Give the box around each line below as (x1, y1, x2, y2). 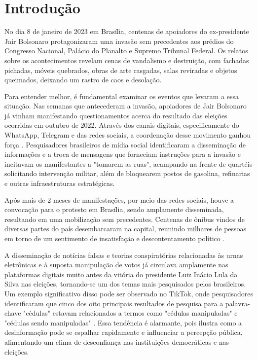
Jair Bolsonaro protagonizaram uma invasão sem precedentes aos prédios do (4, 36, 234, 46)
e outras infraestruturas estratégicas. (4, 178, 115, 188)
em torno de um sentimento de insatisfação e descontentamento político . (4, 233, 225, 243)
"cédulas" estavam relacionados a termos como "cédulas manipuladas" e (23, 308, 238, 318)
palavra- (225, 298, 250, 308)
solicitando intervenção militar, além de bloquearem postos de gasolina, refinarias (4, 168, 250, 179)
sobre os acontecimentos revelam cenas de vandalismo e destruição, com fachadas (4, 55, 249, 65)
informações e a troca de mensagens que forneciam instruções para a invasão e (4, 149, 241, 159)
